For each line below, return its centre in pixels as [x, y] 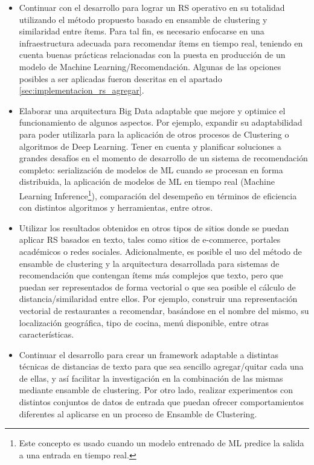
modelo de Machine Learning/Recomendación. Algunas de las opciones [150, 66]
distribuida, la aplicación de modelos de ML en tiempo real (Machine [147, 181]
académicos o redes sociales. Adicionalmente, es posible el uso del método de [160, 251]
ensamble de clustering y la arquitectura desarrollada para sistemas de [149, 263]
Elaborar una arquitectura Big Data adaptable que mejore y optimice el [152, 110]
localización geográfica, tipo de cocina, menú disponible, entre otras [144, 322]
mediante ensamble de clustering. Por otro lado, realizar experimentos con [156, 390]
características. [46, 334]
